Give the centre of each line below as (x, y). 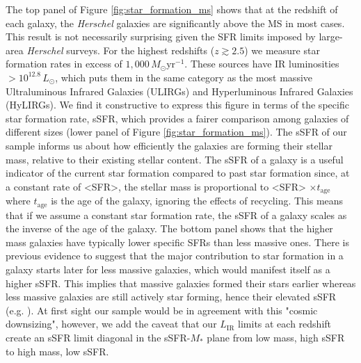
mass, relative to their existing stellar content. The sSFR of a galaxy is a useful (175, 159)
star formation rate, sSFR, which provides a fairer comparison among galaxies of (177, 118)
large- (331, 37)
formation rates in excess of (64, 64)
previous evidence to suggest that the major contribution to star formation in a (175, 256)
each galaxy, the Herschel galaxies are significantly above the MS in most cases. (175, 23)
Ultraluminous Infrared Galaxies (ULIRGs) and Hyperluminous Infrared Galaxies (179, 91)
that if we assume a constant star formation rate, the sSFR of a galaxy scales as (176, 215)
